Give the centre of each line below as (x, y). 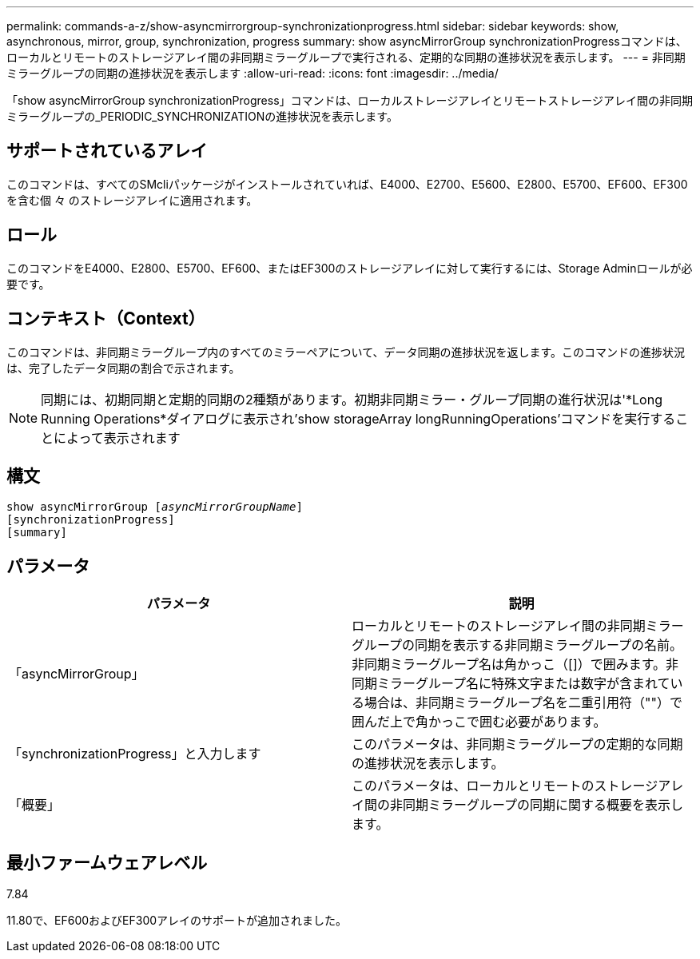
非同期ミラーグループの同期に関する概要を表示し (537, 805)
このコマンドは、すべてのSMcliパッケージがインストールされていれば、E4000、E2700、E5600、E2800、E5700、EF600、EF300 (347, 184)
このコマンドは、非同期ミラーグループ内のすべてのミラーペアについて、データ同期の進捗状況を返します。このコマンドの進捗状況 (346, 352)
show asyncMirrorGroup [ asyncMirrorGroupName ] (155, 507)
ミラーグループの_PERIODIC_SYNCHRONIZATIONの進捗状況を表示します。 (202, 116)
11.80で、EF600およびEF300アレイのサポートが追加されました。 (177, 921)
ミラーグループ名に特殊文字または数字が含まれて (524, 684)
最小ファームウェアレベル (107, 862)
